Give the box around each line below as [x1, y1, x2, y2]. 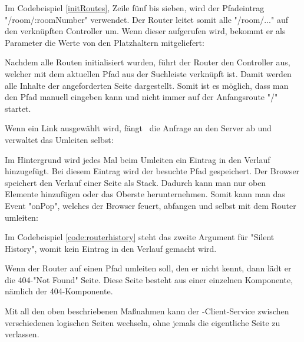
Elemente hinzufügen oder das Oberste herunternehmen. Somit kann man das [5, 188, 285, 200]
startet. [5, 102, 31, 114]
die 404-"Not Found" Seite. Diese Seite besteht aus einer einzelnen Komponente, [5, 273, 293, 285]
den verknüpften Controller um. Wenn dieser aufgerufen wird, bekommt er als [5, 25, 286, 37]
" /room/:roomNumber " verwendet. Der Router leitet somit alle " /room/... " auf [5, 13, 288, 25]
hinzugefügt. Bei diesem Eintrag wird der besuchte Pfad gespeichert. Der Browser [5, 165, 300, 177]
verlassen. [5, 328, 39, 340]
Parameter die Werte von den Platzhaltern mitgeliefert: [5, 36, 204, 48]
